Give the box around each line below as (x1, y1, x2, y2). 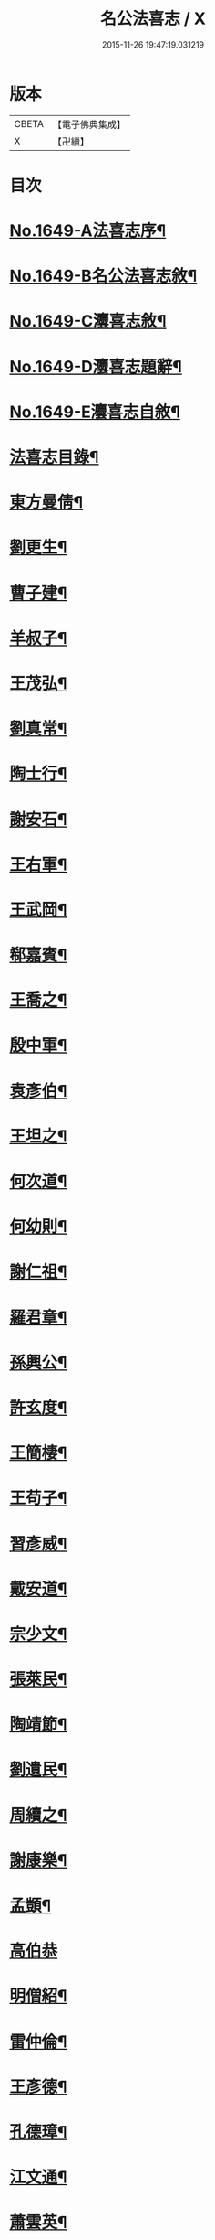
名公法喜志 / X (99, 8, 207, 29)
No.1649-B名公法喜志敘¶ (9, 266, 198, 286)
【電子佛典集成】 (52, 118, 126, 131)
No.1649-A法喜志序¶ (9, 220, 167, 241)
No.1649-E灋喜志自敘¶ (9, 402, 180, 422)
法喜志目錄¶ (9, 447, 99, 467)
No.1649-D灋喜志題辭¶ (9, 356, 182, 377)
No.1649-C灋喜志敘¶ (9, 311, 167, 332)
